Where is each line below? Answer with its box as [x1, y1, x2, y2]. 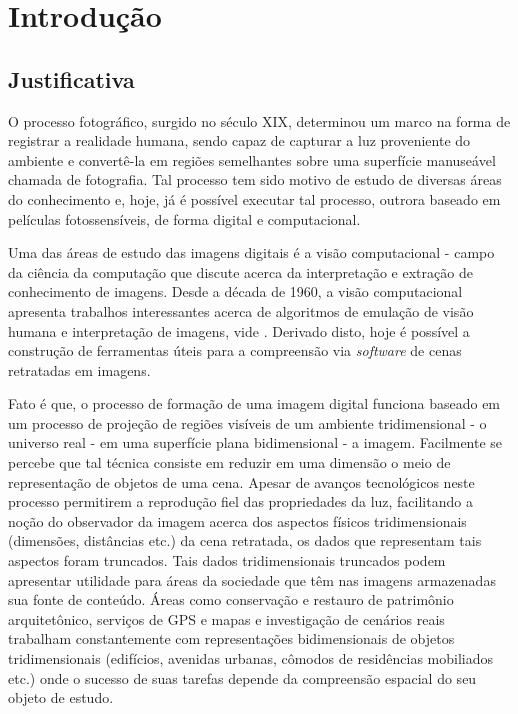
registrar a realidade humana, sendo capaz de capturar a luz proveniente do [8, 130, 471, 151]
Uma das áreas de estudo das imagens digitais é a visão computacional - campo [8, 242, 495, 263]
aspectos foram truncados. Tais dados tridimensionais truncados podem [8, 550, 446, 571]
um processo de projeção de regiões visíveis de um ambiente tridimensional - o [8, 412, 487, 433]
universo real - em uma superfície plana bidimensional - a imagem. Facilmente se [8, 432, 503, 453]
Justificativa [8, 63, 135, 94]
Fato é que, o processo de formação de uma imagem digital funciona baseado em [8, 393, 501, 414]
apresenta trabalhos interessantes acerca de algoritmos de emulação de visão [8, 300, 474, 321]
